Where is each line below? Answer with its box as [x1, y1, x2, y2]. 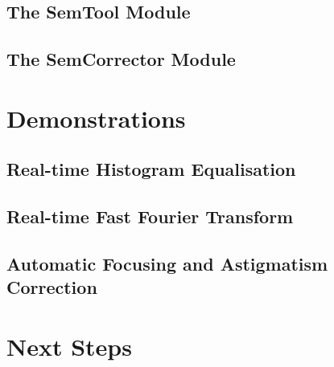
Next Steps [6, 329, 132, 362]
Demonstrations [6, 101, 186, 134]
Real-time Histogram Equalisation [6, 157, 296, 181]
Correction [6, 275, 97, 300]
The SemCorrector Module [6, 47, 236, 71]
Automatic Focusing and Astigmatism [6, 251, 328, 275]
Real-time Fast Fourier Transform [6, 204, 294, 229]
